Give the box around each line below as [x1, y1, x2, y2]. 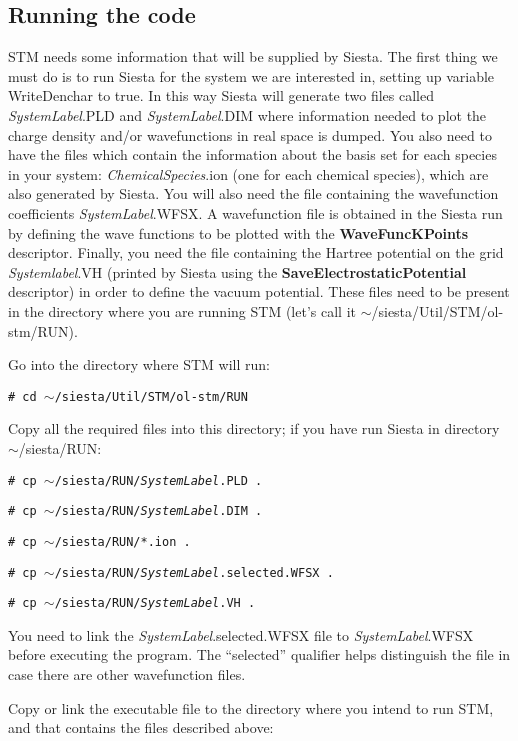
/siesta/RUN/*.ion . [54, 534, 191, 549]
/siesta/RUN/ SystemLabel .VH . [54, 596, 256, 611]
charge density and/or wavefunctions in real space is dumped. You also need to [8, 124, 492, 145]
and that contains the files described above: [8, 717, 274, 738]
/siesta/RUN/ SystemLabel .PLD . [54, 473, 263, 488]
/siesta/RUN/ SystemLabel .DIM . [54, 504, 263, 519]
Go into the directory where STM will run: [8, 354, 271, 375]
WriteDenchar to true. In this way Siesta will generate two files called [8, 85, 434, 106]
